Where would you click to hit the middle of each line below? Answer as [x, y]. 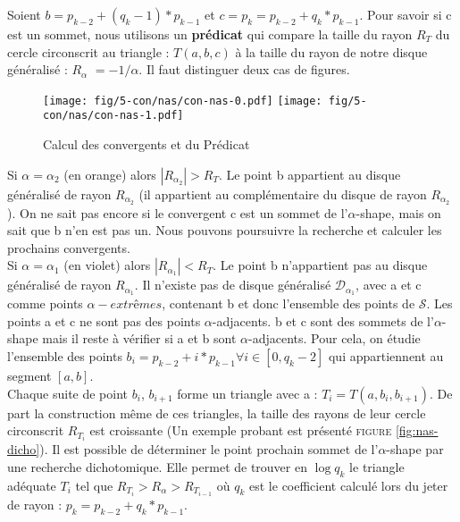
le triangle [377, 466]
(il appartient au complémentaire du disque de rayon [283, 194]
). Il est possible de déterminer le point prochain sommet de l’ [209, 449]
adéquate [32, 485]
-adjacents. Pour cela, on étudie [334, 338]
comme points [45, 303]
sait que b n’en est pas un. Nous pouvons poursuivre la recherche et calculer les [225, 230]
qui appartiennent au [386, 355]
